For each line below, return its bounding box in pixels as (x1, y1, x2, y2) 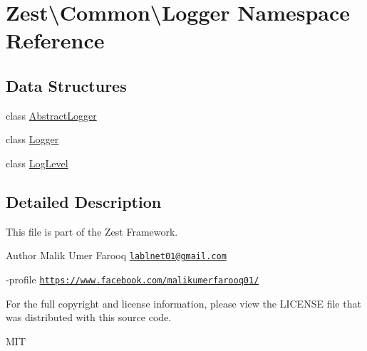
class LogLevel (6, 155, 68, 170)
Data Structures (6, 74, 127, 96)
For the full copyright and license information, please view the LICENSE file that (6, 295, 361, 310)
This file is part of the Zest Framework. (6, 224, 178, 239)
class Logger (6, 132, 59, 147)
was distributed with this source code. (6, 310, 172, 325)
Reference (6, 26, 105, 55)
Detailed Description (6, 190, 162, 212)
